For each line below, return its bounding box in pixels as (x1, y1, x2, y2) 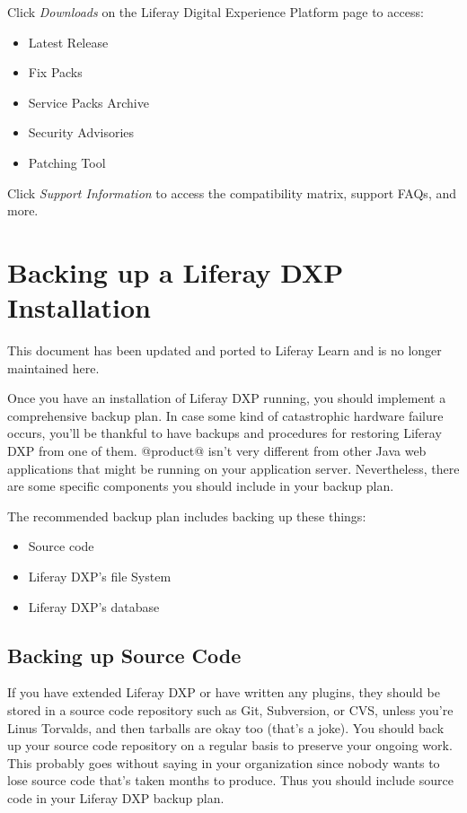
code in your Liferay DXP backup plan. (7, 788, 225, 807)
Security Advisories (28, 123, 135, 142)
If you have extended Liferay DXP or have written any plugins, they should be (7, 683, 440, 702)
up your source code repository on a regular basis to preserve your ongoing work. (7, 736, 453, 755)
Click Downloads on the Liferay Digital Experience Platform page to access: (7, 3, 424, 21)
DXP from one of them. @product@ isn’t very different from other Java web (7, 441, 427, 460)
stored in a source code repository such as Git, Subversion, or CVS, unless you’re (7, 700, 454, 719)
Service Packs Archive (28, 92, 149, 111)
